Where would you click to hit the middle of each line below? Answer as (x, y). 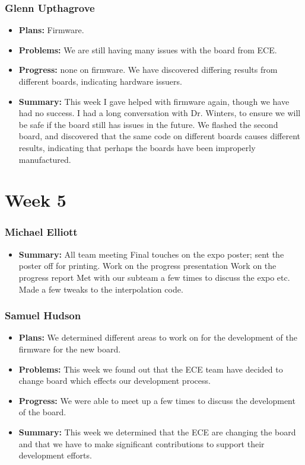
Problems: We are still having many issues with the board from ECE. (148, 49)
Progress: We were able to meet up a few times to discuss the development (157, 400)
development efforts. (55, 455)
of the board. (42, 412)
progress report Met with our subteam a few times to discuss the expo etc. (154, 277)
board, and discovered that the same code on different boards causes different (160, 136)
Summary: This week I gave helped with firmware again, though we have (154, 101)
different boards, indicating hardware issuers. (100, 81)
